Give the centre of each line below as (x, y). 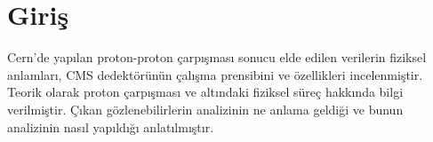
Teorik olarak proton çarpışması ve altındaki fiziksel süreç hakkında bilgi (205, 92)
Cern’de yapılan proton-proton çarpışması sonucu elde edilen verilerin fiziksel (217, 57)
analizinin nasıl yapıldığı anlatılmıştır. (111, 126)
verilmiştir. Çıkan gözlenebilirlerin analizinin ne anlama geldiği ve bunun (205, 109)
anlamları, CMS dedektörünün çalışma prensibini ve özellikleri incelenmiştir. (215, 74)
